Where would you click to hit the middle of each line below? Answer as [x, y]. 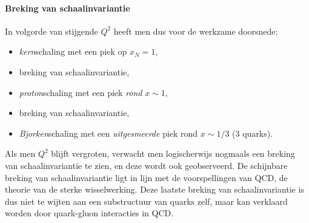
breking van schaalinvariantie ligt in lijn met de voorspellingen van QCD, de [146, 177]
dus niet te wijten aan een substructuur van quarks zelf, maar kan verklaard [146, 201]
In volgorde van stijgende [51, 31]
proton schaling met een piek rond [81, 92]
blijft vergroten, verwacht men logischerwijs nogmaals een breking [173, 153]
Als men [20, 153]
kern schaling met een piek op [73, 51]
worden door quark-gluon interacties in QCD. [89, 213]
